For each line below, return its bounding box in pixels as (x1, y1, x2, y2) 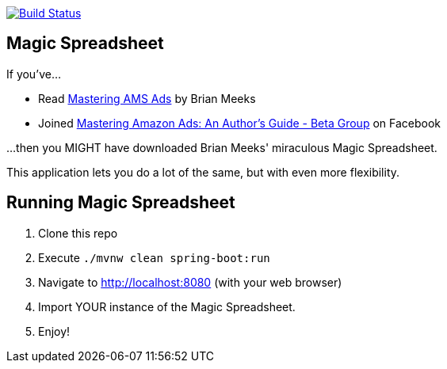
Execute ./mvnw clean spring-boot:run (38, 250, 270, 264)
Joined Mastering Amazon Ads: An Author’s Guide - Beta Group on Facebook (38, 116, 441, 130)
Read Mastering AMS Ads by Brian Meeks (38, 91, 256, 105)
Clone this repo (38, 226, 118, 240)
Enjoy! (38, 324, 71, 338)
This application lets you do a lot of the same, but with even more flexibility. (6, 165, 400, 179)
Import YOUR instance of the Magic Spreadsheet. (38, 299, 296, 314)
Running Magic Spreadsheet (6, 192, 235, 213)
